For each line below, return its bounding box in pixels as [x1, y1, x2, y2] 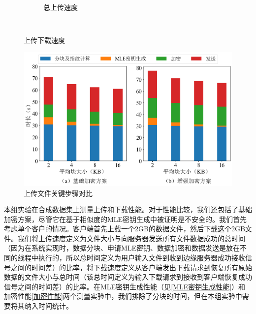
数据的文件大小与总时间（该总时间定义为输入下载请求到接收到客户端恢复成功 [4, 272, 252, 282]
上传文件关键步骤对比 [24, 188, 93, 198]
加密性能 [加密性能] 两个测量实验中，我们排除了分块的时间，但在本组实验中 [4, 291, 242, 301]
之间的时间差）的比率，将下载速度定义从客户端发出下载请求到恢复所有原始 [10, 262, 252, 272]
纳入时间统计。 [24, 301, 73, 311]
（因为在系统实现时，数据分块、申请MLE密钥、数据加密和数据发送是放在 [4, 243, 240, 253]
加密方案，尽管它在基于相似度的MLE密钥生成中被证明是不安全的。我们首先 [4, 214, 247, 224]
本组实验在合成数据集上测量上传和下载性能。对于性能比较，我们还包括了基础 [4, 204, 252, 215]
